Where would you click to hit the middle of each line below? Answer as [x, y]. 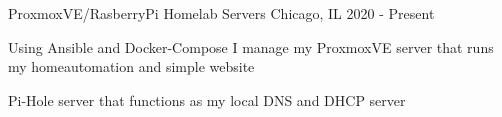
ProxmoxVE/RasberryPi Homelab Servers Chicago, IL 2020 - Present [221, 13]
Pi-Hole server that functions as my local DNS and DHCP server [207, 99]
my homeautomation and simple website [131, 66]
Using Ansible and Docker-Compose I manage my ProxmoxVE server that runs [251, 46]
